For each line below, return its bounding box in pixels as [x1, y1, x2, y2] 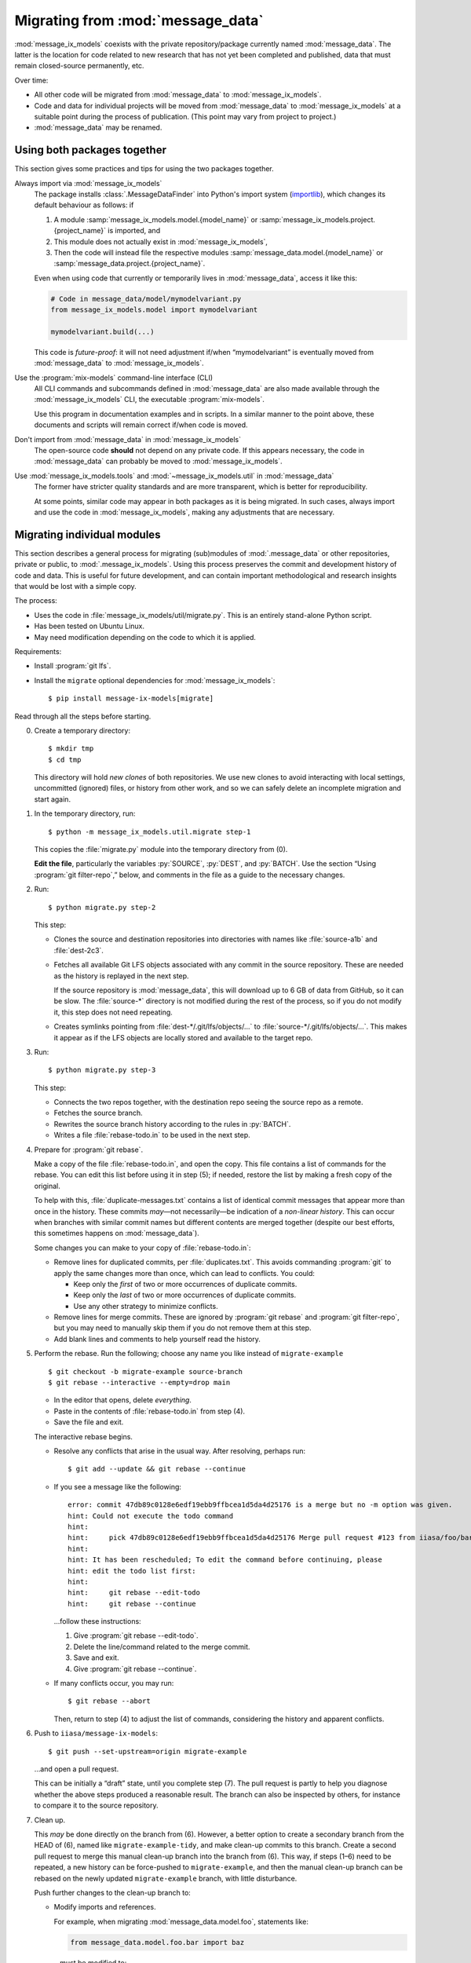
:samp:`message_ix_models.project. [259, 214, 376, 224]
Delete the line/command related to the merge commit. [73, 1642, 250, 1651]
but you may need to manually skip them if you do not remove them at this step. [53, 1323, 312, 1332]
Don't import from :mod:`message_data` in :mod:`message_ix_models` [14, 434, 242, 444]
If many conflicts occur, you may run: [53, 1679, 174, 1688]
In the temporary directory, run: [34, 809, 136, 818]
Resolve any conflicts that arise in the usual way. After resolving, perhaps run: [53, 1446, 306, 1456]
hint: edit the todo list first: [68, 1566, 196, 1575]
